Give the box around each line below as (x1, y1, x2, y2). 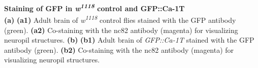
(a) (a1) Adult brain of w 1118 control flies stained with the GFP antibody (4, 13, 236, 25)
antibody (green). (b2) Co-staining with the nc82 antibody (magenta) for (4, 44, 234, 55)
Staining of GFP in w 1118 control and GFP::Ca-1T (4, 2, 185, 13)
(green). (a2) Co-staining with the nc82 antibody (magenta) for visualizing (4, 24, 238, 35)
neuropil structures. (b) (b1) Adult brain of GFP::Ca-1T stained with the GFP (4, 35, 254, 45)
